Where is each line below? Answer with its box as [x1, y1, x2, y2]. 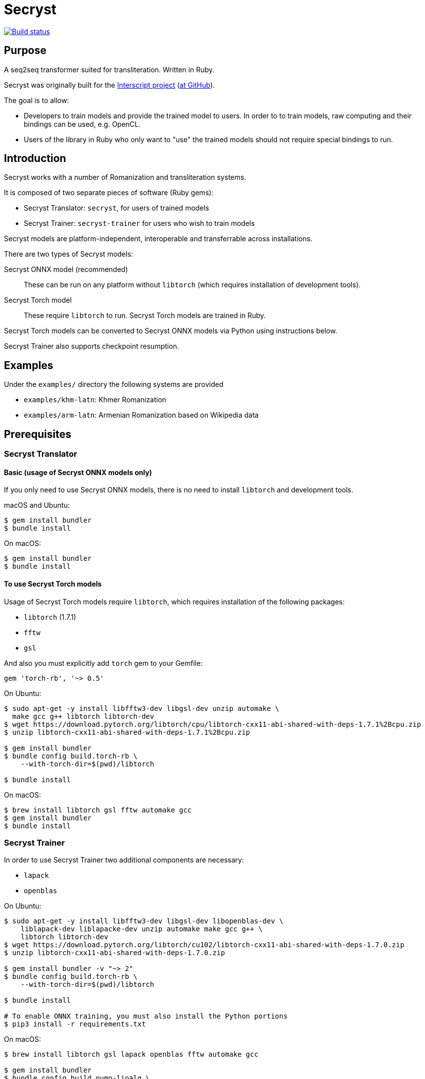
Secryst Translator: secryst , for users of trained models [24, 204, 209, 213]
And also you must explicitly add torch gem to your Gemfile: [4, 658, 203, 667]
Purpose [4, 44, 47, 57]
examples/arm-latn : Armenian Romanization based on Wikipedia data [24, 411, 259, 420]
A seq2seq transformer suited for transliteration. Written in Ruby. [4, 65, 215, 74]
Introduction [4, 152, 66, 165]
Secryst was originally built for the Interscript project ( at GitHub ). [4, 80, 215, 89]
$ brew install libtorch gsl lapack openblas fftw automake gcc [4, 1050, 259, 1059]
